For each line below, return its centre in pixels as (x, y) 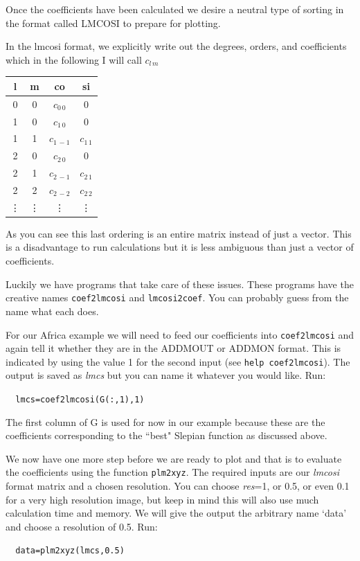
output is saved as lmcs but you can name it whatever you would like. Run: (166, 375)
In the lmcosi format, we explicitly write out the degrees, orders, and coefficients (176, 46)
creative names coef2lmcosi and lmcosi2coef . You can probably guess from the (177, 297)
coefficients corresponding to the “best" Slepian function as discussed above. (166, 435)
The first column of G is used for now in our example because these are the (165, 421)
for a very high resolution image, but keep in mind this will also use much (162, 499)
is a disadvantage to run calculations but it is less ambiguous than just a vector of (180, 247)
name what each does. (52, 311)
